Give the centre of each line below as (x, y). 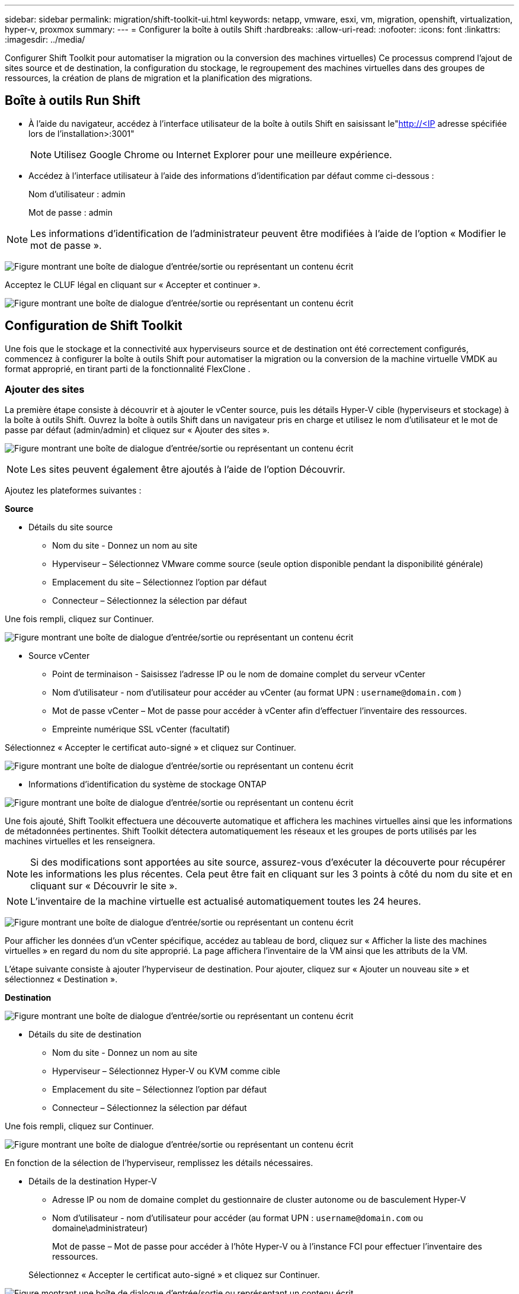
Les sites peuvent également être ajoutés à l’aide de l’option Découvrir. (188, 470)
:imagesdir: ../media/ (45, 39)
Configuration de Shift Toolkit (94, 326)
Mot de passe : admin (71, 212)
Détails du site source (71, 527)
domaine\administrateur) (100, 1228)
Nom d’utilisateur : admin (77, 194)
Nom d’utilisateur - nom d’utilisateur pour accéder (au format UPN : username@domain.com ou (238, 1218)
